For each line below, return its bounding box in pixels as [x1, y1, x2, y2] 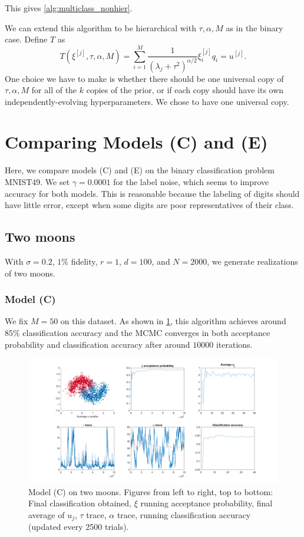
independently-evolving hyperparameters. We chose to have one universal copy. [5, 95, 289, 107]
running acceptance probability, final [140, 497, 273, 509]
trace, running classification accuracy [117, 508, 251, 520]
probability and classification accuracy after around [5, 338, 190, 350]
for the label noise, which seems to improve [113, 176, 269, 188]
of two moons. [5, 266, 55, 279]
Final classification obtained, [28, 497, 131, 509]
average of [28, 508, 65, 520]
